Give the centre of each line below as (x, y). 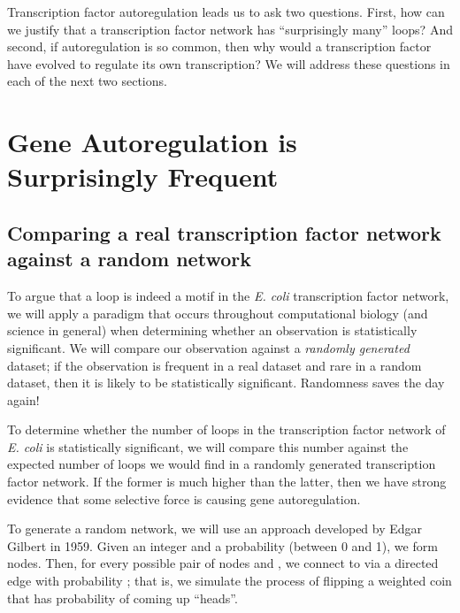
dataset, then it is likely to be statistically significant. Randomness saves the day (226, 383)
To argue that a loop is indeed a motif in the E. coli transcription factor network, (228, 296)
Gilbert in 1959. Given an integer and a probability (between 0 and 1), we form (222, 545)
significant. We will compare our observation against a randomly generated (208, 347)
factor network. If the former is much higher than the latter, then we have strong (227, 482)
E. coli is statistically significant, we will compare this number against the (208, 446)
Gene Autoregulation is (152, 142)
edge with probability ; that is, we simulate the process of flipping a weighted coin (230, 581)
